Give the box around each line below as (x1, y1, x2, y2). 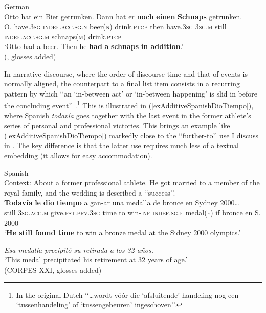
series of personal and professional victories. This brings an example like (4, 120, 230, 131)
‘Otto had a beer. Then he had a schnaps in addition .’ (4, 41, 184, 52)
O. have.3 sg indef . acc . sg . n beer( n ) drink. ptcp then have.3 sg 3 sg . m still (4, 21, 227, 32)
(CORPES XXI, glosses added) (4, 264, 102, 275)
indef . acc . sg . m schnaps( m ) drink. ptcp (4, 31, 121, 41)
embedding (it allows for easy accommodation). (4, 150, 152, 160)
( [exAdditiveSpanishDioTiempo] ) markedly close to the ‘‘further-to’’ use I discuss (4, 130, 259, 140)
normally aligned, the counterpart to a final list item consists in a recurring (4, 78, 240, 89)
